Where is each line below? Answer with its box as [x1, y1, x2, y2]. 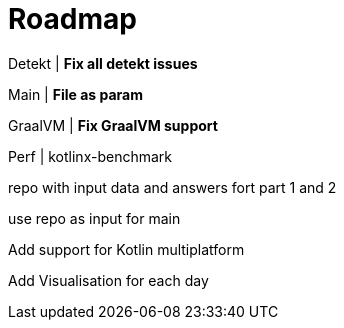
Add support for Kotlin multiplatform [8, 240, 245, 258]
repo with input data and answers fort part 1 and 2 [8, 178, 337, 196]
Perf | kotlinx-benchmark [8, 147, 172, 165]
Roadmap [8, 2, 137, 36]
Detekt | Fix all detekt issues [8, 54, 198, 72]
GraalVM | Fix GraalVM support [8, 116, 218, 134]
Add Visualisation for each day [8, 271, 209, 289]
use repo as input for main [8, 209, 181, 227]
